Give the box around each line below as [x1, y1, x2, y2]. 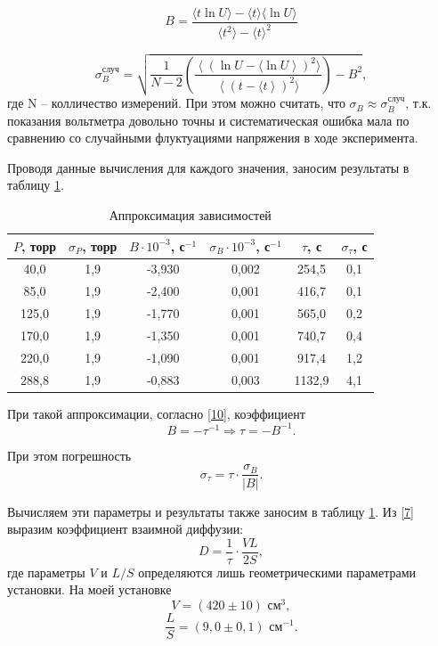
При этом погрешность [7, 446, 132, 464]
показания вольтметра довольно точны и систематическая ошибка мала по [7, 110, 410, 129]
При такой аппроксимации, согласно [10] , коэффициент [7, 404, 305, 422]
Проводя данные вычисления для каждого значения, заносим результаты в [7, 158, 410, 176]
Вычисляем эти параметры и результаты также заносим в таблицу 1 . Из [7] [7, 502, 414, 520]
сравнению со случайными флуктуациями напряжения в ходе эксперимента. [7, 128, 418, 147]
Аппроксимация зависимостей [109, 206, 272, 225]
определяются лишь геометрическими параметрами [138, 562, 417, 581]
